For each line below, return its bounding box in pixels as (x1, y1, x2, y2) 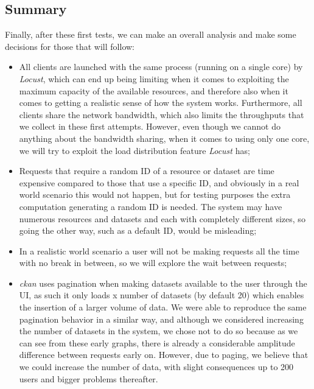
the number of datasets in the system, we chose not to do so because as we (19, 324, 298, 337)
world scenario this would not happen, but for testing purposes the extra (19, 188, 291, 201)
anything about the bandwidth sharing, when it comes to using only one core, (19, 131, 310, 144)
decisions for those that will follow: (5, 40, 134, 52)
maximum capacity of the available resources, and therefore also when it (19, 84, 288, 97)
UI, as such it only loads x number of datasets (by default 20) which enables (19, 289, 304, 301)
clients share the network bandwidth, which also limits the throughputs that (19, 108, 304, 121)
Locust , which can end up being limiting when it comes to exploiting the (19, 72, 289, 85)
